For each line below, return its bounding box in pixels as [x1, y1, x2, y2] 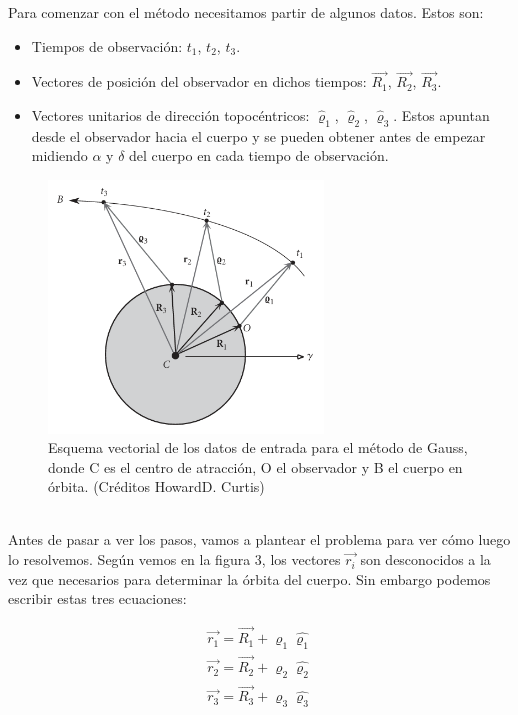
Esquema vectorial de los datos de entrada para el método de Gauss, [48, 437, 468, 458]
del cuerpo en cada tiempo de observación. [129, 145, 389, 166]
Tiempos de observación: [31, 35, 183, 56]
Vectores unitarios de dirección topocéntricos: [31, 105, 310, 125]
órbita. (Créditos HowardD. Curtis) [48, 476, 265, 497]
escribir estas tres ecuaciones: [8, 588, 187, 609]
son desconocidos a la [360, 549, 491, 570]
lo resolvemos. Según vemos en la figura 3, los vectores [8, 549, 341, 570]
